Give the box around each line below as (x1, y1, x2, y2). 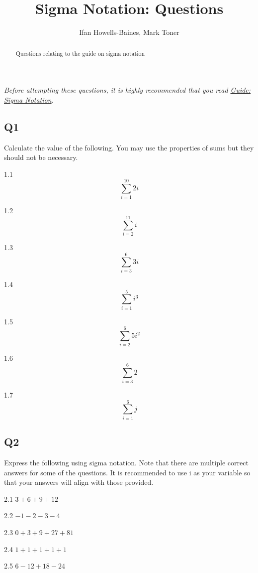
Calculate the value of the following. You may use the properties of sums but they (4, 142, 254, 152)
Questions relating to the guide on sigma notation (15, 49, 145, 57)
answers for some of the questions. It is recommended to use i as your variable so (4, 467, 251, 477)
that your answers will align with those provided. (4, 477, 154, 487)
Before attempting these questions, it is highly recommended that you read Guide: (4, 85, 251, 95)
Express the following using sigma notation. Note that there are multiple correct (4, 457, 249, 467)
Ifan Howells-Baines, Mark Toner (79, 27, 179, 37)
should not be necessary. (4, 152, 78, 162)
